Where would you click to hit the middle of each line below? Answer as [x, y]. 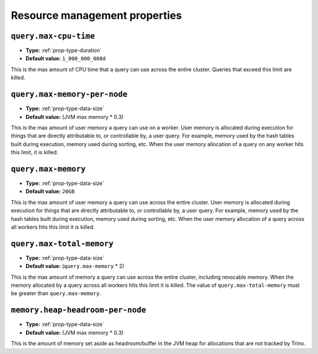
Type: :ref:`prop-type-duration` [64, 51]
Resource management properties [96, 15]
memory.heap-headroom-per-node [79, 310]
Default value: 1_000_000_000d [66, 58]
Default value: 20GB [50, 191]
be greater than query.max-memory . [56, 293]
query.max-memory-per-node [69, 95]
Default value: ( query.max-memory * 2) [75, 266]
